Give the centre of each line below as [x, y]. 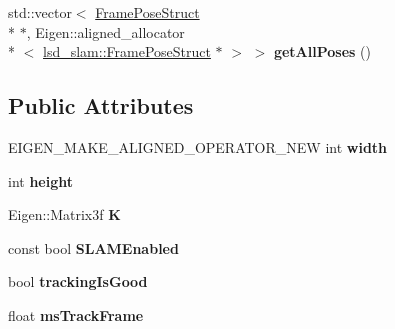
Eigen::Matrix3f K [64, 214]
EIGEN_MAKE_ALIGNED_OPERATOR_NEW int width [198, 146]
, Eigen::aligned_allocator [105, 31]
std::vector [40, 12]
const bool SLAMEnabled [93, 247]
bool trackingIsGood [78, 281]
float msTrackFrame [76, 314]
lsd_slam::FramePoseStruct [127, 51]
